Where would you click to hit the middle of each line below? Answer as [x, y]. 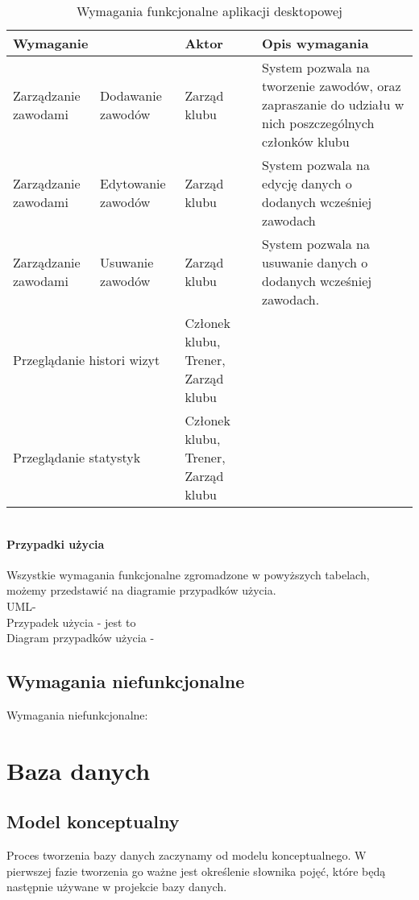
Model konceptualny [93, 821]
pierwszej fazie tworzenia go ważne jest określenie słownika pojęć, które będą [196, 871]
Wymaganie [51, 43]
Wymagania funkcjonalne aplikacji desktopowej [209, 11]
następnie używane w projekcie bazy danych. [117, 887]
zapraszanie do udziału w [333, 104]
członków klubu [306, 141]
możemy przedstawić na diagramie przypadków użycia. [141, 590]
